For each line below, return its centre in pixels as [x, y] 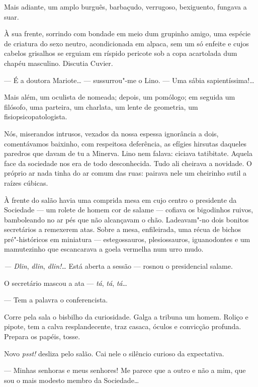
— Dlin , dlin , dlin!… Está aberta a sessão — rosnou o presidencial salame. [118, 266]
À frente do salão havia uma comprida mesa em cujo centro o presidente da [120, 200]
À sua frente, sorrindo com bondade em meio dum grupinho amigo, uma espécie [127, 33]
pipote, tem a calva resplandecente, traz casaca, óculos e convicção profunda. [123, 326]
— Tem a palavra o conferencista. [56, 300]
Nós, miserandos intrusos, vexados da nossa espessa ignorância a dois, [111, 133]
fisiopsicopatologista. [36, 117]
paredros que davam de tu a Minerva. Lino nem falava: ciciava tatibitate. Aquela [128, 153]
